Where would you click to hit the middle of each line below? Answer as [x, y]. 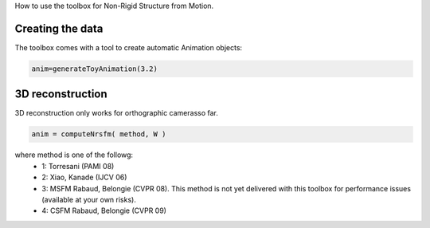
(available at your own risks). [89, 199]
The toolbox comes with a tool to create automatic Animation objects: [129, 47]
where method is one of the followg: [74, 155]
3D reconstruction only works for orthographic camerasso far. [116, 113]
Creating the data [59, 28]
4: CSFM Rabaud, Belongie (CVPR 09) [104, 210]
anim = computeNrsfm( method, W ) [99, 134]
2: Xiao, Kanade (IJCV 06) [84, 177]
